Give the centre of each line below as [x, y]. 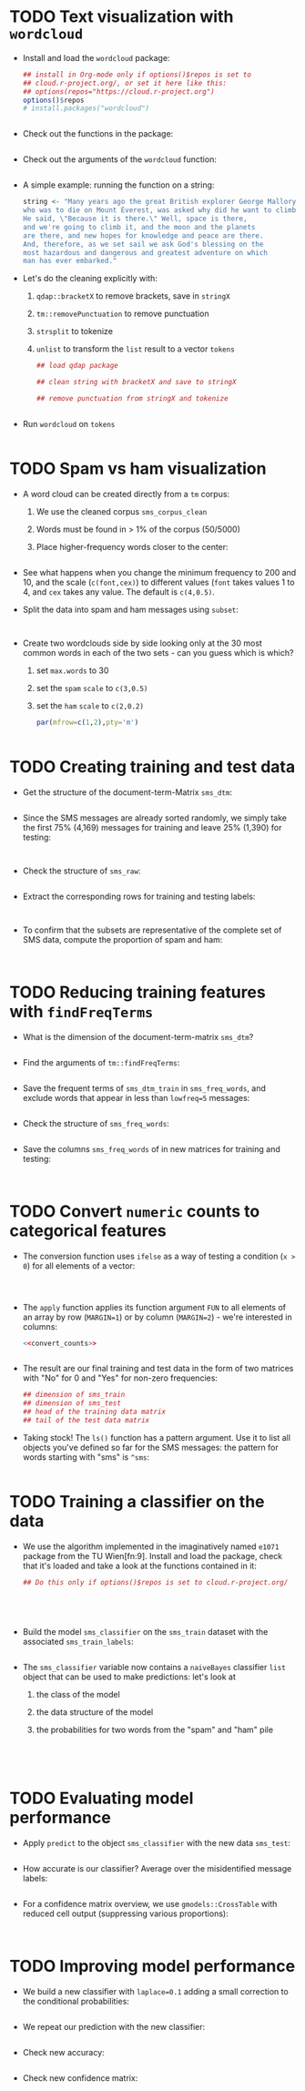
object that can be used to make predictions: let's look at [129, 1677]
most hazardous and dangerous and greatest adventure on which [145, 252]
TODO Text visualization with [122, 17]
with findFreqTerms [81, 1011]
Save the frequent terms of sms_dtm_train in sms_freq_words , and [144, 1088]
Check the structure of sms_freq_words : [96, 1123]
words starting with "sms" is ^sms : [86, 1457]
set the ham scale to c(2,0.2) [90, 705]
